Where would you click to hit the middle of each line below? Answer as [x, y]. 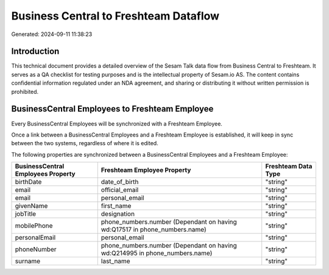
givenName [31, 206]
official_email [120, 190]
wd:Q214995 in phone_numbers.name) [157, 253]
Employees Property [45, 174]
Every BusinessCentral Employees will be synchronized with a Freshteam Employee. [117, 123]
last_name [115, 261]
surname [28, 261]
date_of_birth [120, 182]
